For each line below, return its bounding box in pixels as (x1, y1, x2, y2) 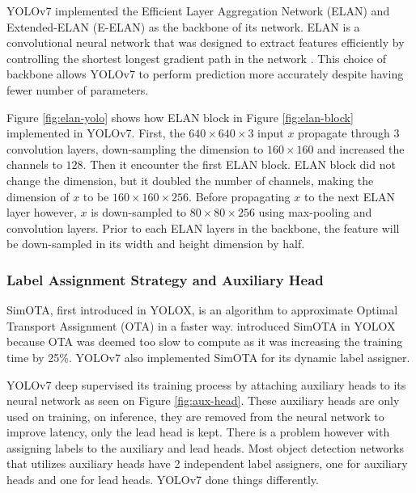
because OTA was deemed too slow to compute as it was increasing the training (6, 333, 403, 350)
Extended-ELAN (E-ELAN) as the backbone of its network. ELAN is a (6, 18, 360, 35)
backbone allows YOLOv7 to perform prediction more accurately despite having (6, 65, 404, 82)
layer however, (6, 204, 77, 221)
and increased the (317, 140, 405, 157)
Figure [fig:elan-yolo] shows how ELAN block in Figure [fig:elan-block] (6, 108, 354, 125)
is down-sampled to (91, 204, 187, 221)
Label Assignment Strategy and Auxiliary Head (6, 269, 324, 289)
